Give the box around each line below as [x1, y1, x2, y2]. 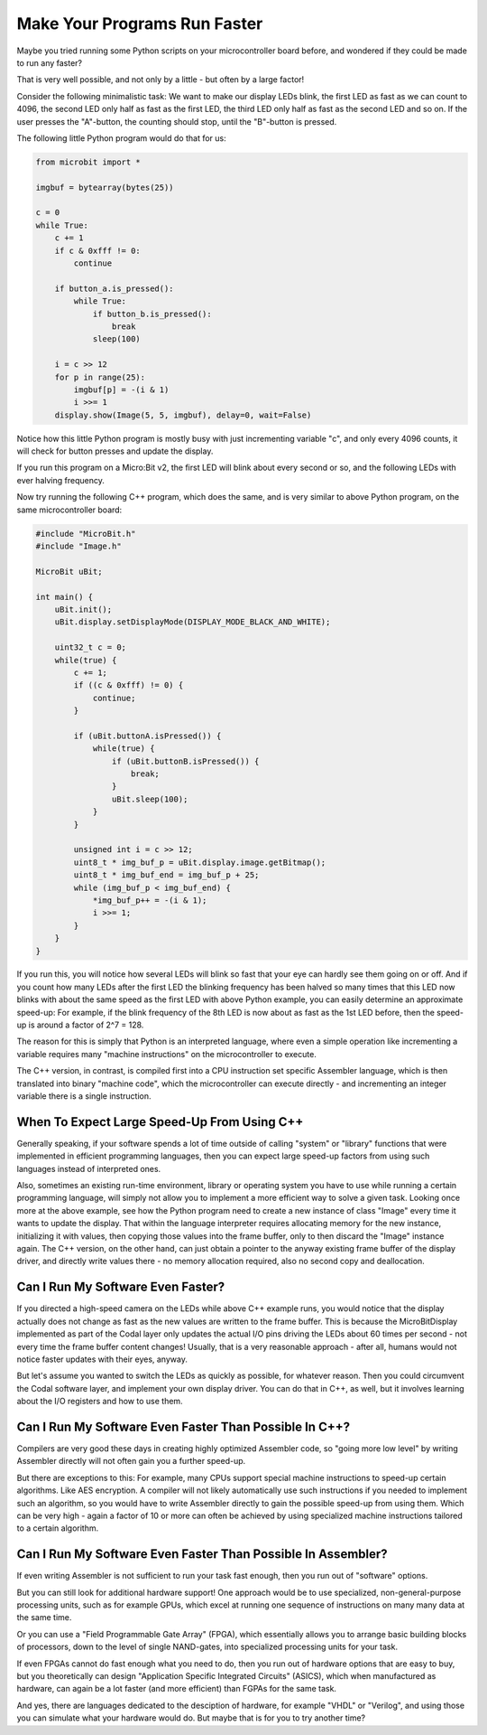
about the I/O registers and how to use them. [16, 1396, 184, 1407]
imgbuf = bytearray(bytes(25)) [35, 182, 175, 192]
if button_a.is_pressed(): [54, 283, 175, 294]
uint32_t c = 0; [54, 642, 126, 652]
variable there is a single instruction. [16, 1091, 152, 1102]
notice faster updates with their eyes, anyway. [16, 1354, 188, 1365]
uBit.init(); [54, 604, 113, 614]
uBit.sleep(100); [111, 793, 188, 804]
